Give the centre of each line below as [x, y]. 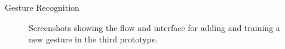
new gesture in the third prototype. [94, 39]
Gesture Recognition [42, 7]
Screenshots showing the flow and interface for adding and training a [154, 27]
